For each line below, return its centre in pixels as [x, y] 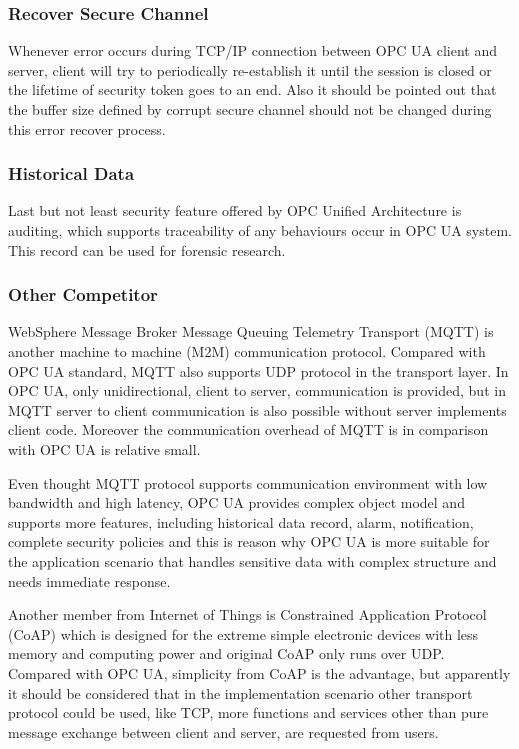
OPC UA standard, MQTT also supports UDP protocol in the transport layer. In [258, 370]
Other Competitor [83, 294]
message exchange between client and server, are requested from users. [223, 731]
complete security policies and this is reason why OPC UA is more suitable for [249, 541]
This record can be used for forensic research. [147, 249]
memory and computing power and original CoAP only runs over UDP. [226, 653]
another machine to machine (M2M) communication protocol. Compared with [247, 351]
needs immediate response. [89, 580]
